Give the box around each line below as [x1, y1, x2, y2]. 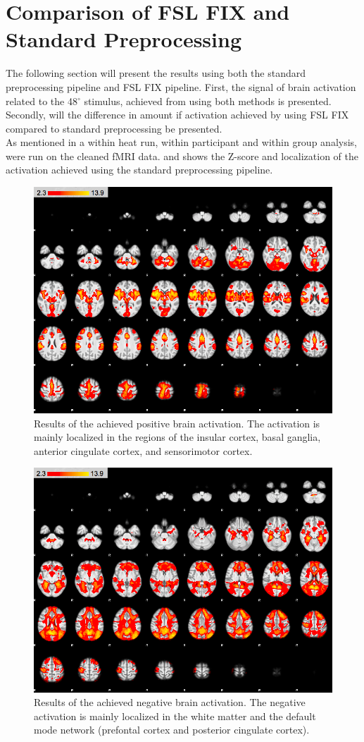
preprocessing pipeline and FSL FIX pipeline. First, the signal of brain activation [6, 79, 356, 94]
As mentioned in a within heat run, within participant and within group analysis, [6, 135, 357, 150]
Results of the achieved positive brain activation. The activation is [34, 415, 320, 430]
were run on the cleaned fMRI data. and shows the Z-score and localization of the [6, 148, 359, 163]
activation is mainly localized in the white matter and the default [34, 708, 316, 723]
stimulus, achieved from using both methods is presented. [84, 93, 332, 108]
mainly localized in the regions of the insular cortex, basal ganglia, [34, 430, 321, 444]
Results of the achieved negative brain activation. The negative [34, 695, 306, 710]
